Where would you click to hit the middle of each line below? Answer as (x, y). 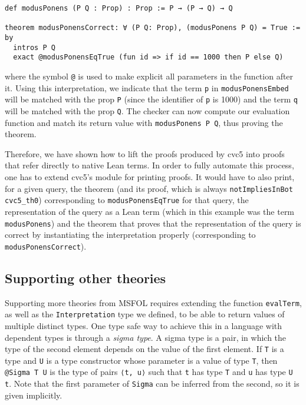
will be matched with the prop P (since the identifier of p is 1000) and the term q (152, 99)
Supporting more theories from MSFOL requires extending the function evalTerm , (153, 302)
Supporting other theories (85, 278)
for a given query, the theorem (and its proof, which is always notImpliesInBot (149, 188)
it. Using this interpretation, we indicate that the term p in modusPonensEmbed (147, 87)
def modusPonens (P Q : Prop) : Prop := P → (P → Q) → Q (119, 8)
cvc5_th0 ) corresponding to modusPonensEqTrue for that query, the (127, 200)
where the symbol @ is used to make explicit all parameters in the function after (149, 76)
